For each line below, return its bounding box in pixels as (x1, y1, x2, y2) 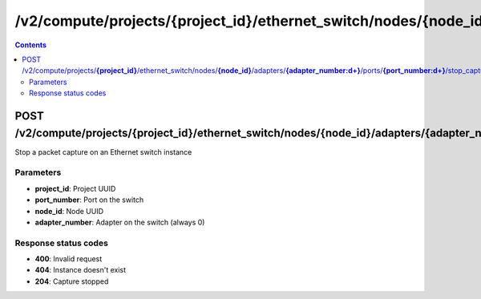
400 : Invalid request (34, 254, 103, 264)
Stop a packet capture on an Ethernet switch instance (14, 147, 192, 156)
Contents (14, 40, 47, 50)
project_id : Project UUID (34, 184, 116, 193)
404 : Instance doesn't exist (34, 265, 127, 275)
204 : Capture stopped (34, 277, 109, 286)
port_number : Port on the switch (34, 195, 144, 204)
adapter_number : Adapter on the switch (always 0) (34, 217, 205, 227)
